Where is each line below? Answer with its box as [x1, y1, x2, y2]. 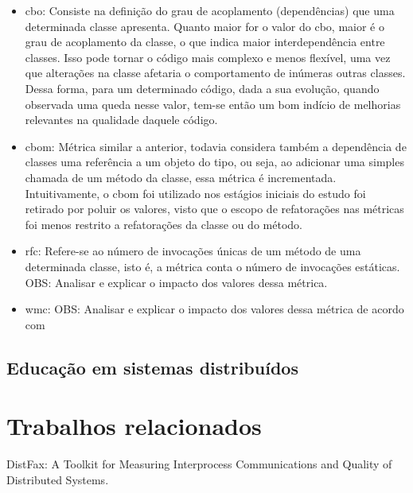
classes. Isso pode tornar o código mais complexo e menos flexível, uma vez [25, 49, 391, 65]
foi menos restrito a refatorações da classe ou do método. [25, 215, 302, 232]
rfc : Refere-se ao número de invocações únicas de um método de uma [25, 243, 361, 259]
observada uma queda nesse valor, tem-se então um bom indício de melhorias [25, 95, 401, 112]
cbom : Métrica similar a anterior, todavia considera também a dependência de [25, 138, 407, 154]
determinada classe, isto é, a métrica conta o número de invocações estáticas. [25, 258, 400, 274]
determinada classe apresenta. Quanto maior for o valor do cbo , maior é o [25, 17, 384, 34]
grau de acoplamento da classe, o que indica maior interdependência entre [25, 33, 385, 50]
